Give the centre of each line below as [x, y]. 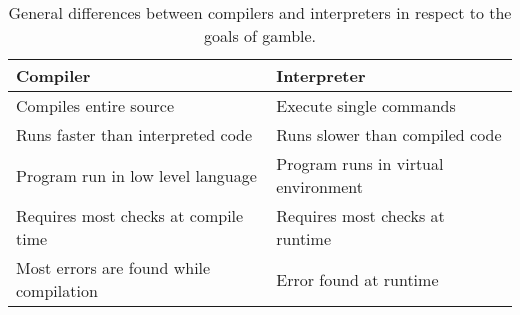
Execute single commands [366, 105]
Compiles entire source [95, 105]
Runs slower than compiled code [389, 134]
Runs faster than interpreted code [134, 134]
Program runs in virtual [360, 163]
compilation [57, 290]
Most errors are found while [113, 267]
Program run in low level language [136, 175]
